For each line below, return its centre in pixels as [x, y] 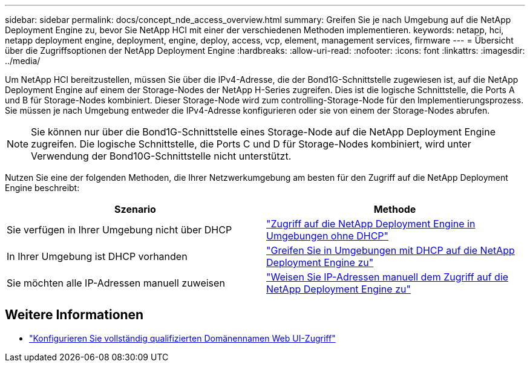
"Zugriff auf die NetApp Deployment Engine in [371, 224]
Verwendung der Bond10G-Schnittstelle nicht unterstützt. [161, 156]
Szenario [135, 209]
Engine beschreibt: [42, 188]
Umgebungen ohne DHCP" [327, 236]
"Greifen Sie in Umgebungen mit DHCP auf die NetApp [391, 250]
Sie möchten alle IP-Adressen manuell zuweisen [116, 283]
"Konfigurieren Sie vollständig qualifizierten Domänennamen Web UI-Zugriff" [182, 338]
